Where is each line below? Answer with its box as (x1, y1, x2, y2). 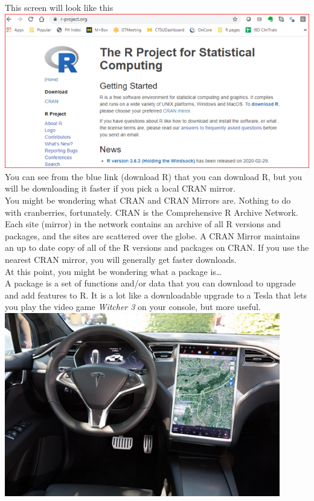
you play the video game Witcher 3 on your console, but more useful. (5, 300, 261, 313)
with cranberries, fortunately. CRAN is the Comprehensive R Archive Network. (5, 205, 298, 218)
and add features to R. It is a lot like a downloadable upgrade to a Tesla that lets (5, 288, 307, 301)
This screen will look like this (5, 1, 114, 13)
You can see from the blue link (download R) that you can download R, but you (5, 170, 303, 183)
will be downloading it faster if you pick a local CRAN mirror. (5, 182, 235, 195)
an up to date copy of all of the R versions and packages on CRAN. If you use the (5, 241, 309, 254)
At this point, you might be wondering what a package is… (5, 265, 222, 277)
